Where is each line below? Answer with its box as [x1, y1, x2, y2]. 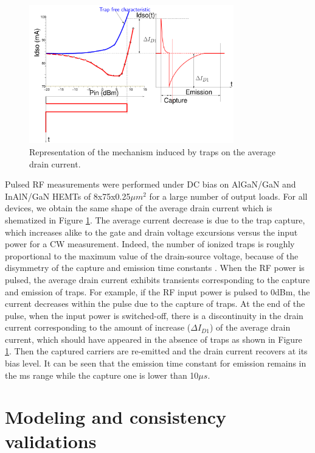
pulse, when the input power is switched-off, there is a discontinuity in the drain [5, 309, 303, 321]
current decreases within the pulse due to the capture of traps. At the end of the [5, 297, 305, 310]
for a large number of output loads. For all [149, 189, 308, 202]
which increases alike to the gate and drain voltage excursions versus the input [5, 225, 298, 238]
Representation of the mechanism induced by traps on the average [29, 145, 275, 158]
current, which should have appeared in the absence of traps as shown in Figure [5, 332, 302, 345]
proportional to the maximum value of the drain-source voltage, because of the [5, 249, 299, 262]
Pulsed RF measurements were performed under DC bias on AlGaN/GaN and [5, 178, 296, 191]
